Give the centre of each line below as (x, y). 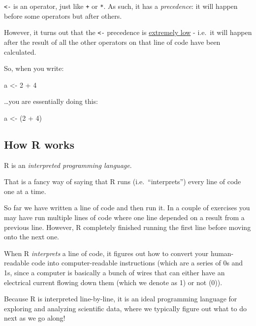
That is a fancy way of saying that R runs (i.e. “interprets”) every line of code (123, 181)
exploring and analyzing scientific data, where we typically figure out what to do (125, 308)
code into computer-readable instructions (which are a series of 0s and (137, 263)
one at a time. (25, 191)
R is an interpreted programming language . (68, 165)
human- (222, 253)
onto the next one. (32, 237)
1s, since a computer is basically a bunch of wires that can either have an (114, 273)
